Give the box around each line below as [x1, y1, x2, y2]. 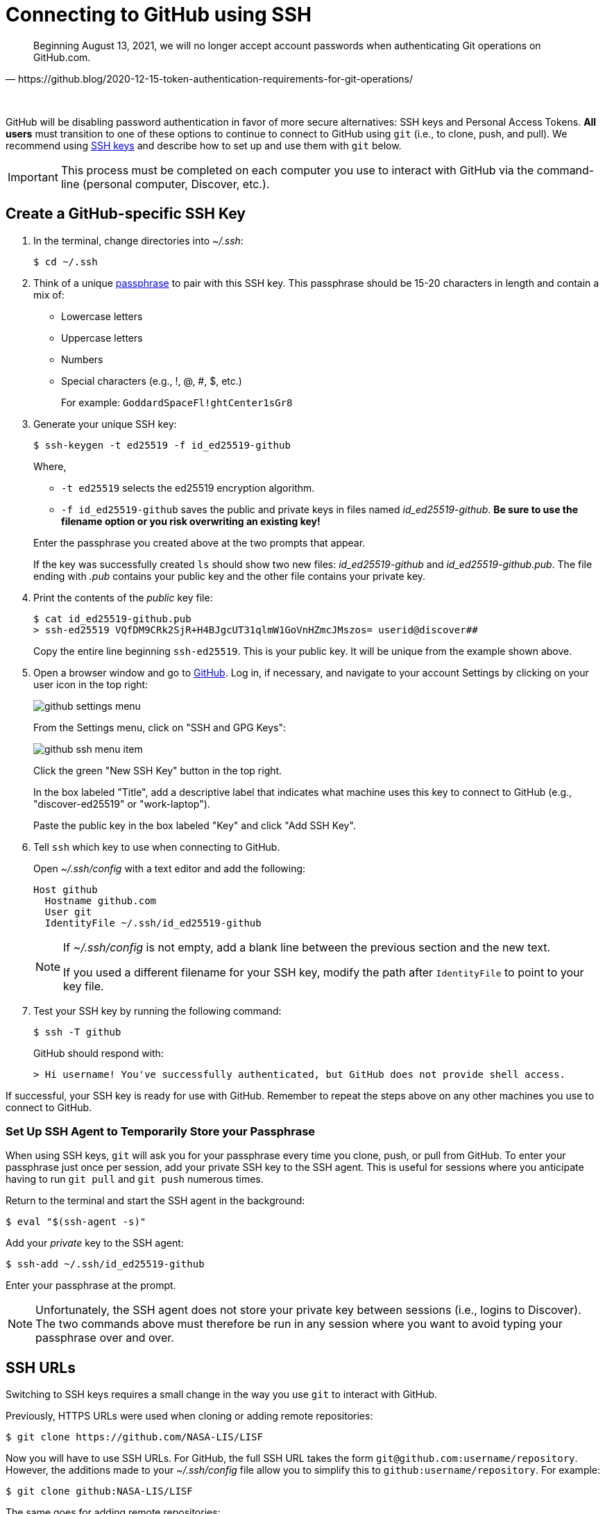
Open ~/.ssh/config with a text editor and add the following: [33, 862, 306, 874]
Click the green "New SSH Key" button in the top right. [33, 764, 282, 776]
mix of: [33, 288, 65, 301]
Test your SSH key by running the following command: [33, 1004, 282, 1017]
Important [8, 169, 58, 184]
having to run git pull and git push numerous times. [6, 1173, 264, 1186]
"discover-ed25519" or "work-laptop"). [33, 797, 210, 810]
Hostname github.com [44, 895, 157, 906]
